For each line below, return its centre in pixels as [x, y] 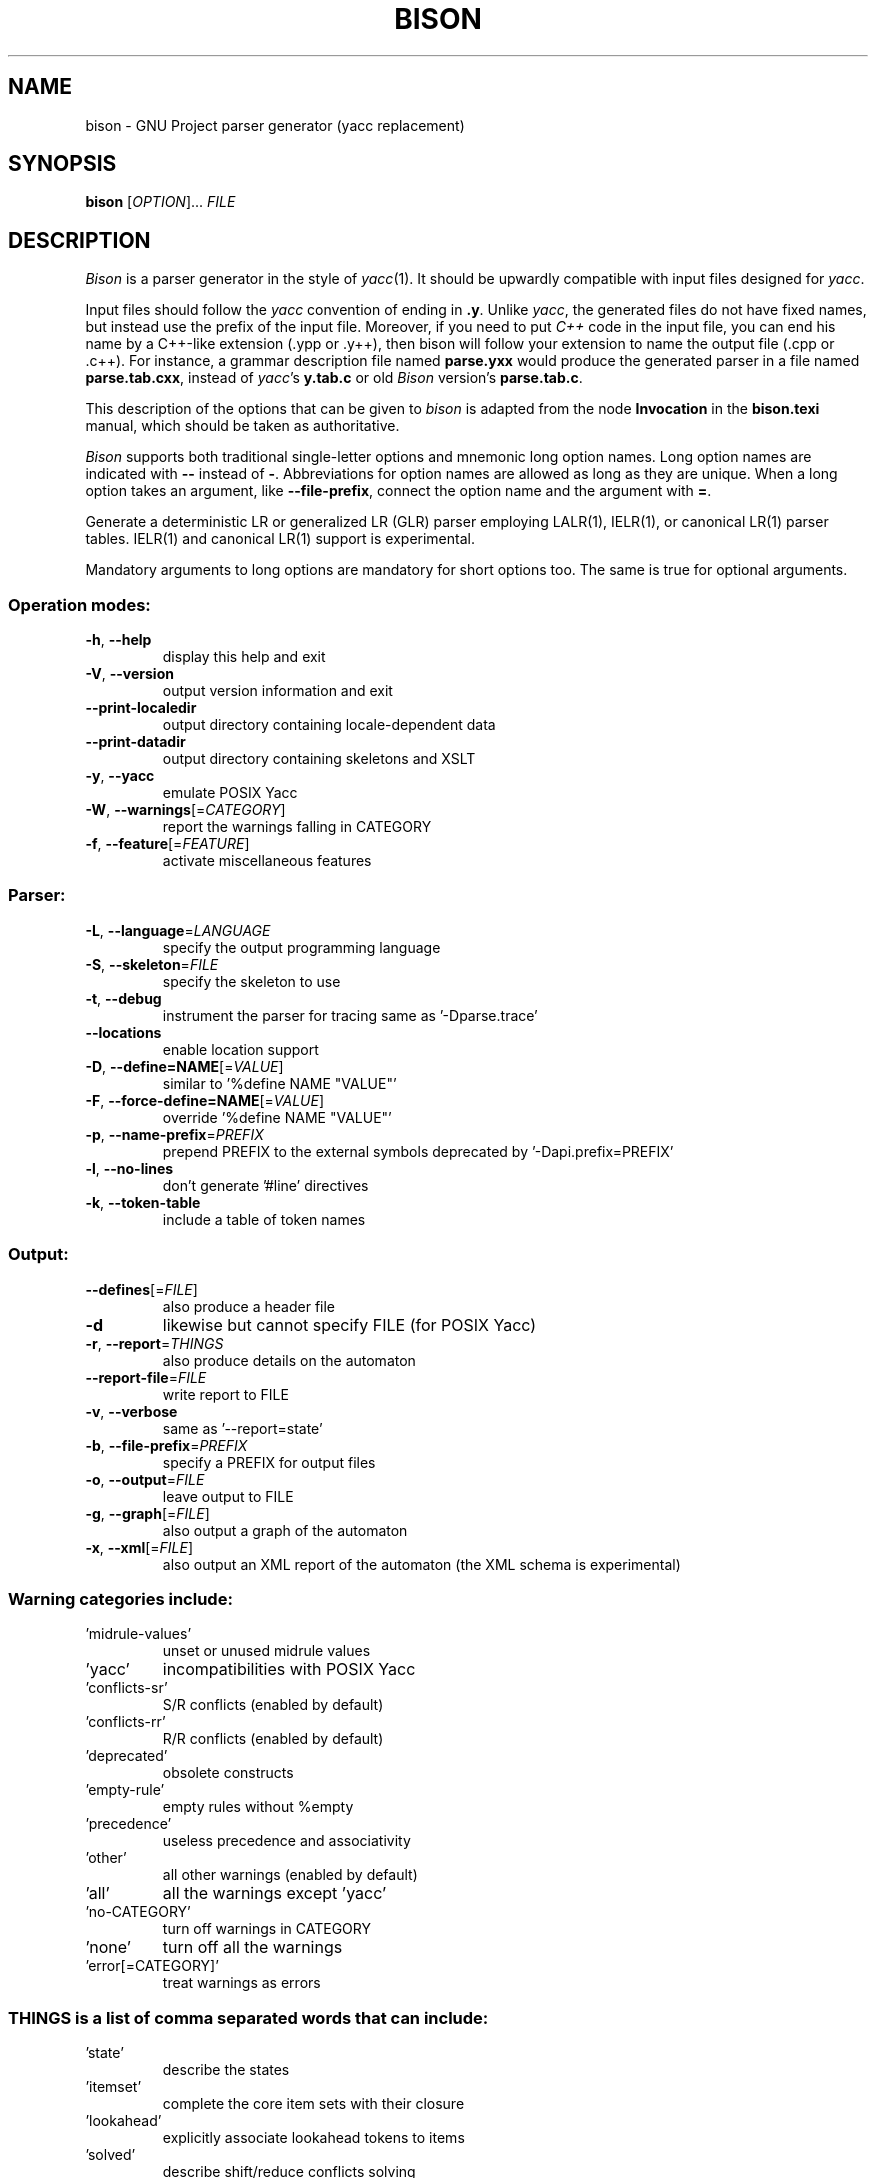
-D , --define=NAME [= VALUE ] [184, 1066]
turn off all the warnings [252, 1947]
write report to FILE [225, 1394]
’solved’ [110, 2155]
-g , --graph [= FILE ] [147, 1513]
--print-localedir [141, 708]
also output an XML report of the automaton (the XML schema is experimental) [421, 1564]
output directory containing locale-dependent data [329, 725]
